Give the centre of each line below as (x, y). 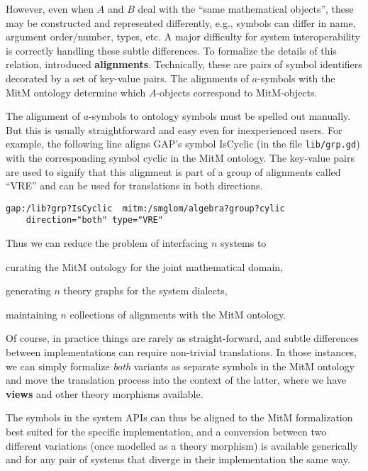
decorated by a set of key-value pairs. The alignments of (127, 78)
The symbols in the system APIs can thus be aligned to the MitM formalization (179, 417)
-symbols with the (296, 78)
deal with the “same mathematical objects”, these (246, 9)
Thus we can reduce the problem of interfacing (107, 243)
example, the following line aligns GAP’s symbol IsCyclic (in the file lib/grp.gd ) (183, 144)
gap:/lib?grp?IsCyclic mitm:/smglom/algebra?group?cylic (145, 208)
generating (28, 290)
